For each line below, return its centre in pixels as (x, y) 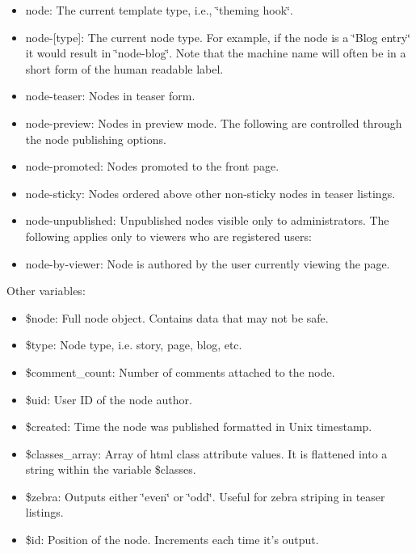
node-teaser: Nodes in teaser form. (110, 96)
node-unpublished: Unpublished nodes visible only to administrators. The (207, 220)
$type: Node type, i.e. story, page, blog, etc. (134, 345)
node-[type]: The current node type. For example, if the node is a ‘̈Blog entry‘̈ (218, 37)
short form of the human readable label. (124, 68)
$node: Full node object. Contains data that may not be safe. (177, 317)
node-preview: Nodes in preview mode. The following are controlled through (214, 122)
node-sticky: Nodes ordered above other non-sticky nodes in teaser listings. (210, 193)
